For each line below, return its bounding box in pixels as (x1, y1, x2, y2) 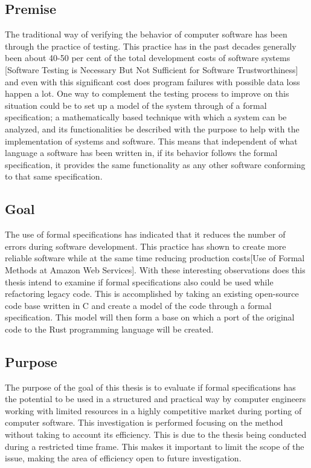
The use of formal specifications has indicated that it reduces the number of (5, 228, 286, 241)
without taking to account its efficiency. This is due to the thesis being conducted (5, 428, 307, 441)
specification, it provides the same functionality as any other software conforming (5, 158, 306, 171)
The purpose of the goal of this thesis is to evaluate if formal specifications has (5, 380, 296, 393)
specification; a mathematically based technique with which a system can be (5, 111, 287, 123)
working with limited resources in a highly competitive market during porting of (5, 404, 302, 417)
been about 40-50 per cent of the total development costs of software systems (5, 51, 290, 64)
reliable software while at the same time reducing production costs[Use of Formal (5, 252, 305, 264)
